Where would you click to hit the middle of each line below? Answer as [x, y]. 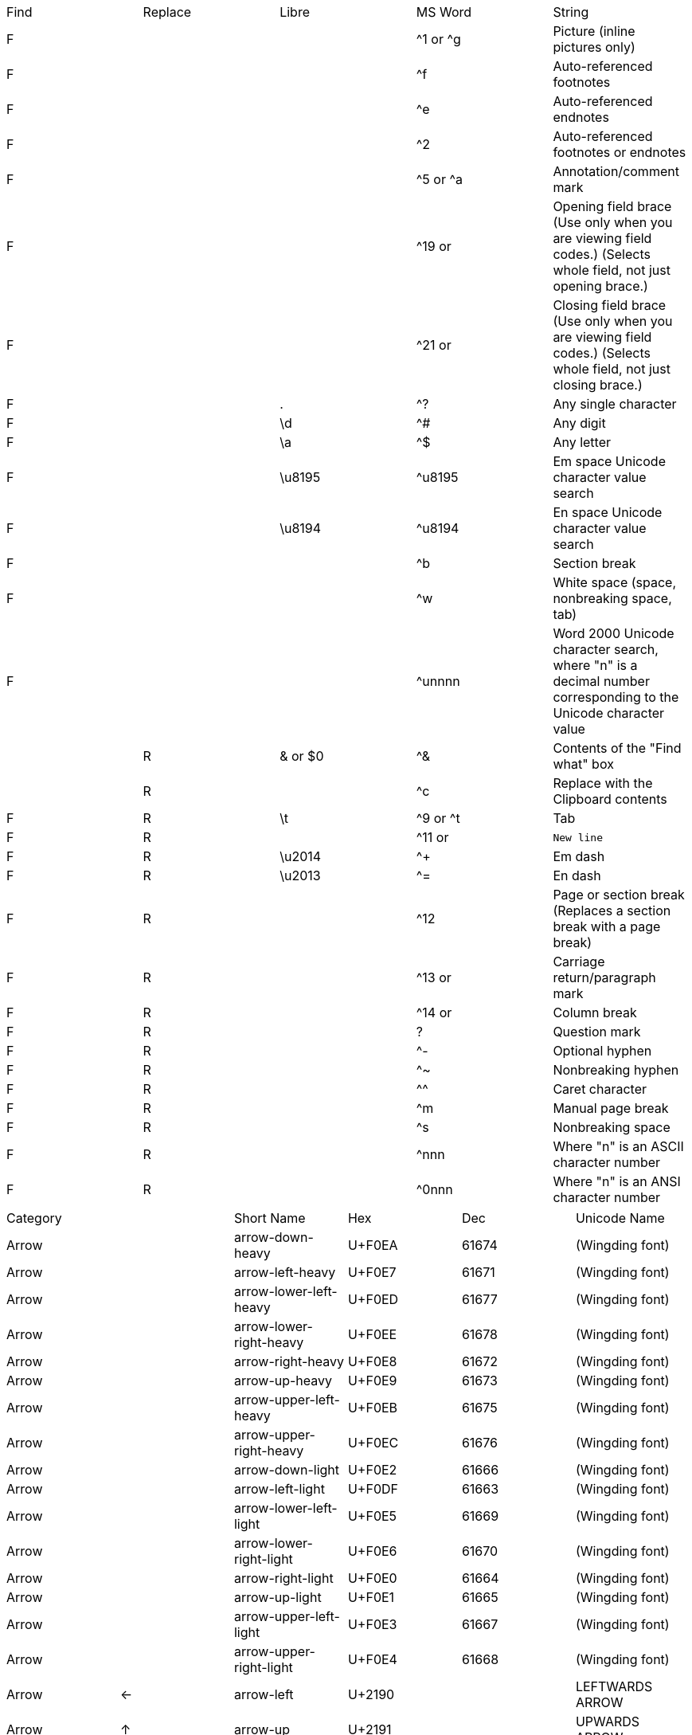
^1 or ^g [438, 39]
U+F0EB [373, 1408]
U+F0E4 [372, 1659]
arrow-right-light [283, 1578]
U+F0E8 [372, 1361]
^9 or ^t [438, 818]
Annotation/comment [616, 171]
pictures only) [594, 47]
